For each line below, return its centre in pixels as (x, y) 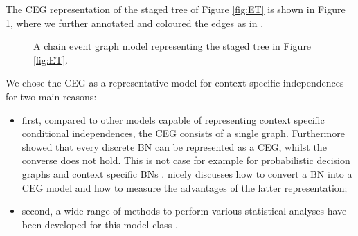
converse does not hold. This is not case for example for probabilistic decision (186, 160)
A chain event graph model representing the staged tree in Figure (172, 46)
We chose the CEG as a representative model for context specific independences (175, 83)
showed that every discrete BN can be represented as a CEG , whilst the (174, 146)
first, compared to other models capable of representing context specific (173, 119)
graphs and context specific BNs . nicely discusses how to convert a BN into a (187, 173)
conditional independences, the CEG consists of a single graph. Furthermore (183, 133)
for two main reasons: (51, 96)
